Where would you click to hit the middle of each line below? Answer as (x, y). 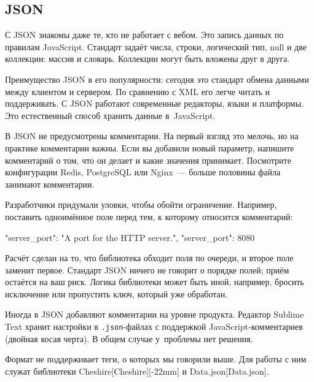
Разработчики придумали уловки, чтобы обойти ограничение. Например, (141, 204)
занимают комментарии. (50, 184)
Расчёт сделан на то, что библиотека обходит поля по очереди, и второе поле (149, 258)
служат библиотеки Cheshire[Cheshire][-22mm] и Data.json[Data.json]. (137, 371)
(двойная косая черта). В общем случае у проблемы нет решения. (129, 338)
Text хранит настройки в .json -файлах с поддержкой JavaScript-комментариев (154, 327)
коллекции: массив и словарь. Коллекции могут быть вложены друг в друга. (147, 59)
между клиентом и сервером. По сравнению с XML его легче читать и (138, 91)
